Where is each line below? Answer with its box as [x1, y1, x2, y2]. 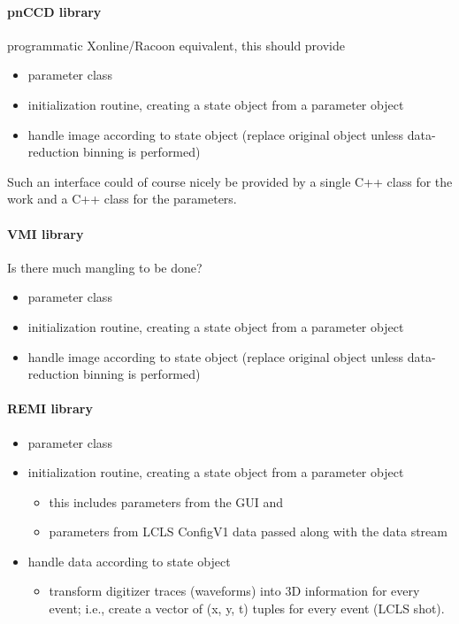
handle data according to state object [27, 551, 231, 570]
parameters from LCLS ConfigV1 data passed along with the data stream [49, 522, 448, 541]
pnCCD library [7, 2, 102, 20]
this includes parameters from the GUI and [49, 492, 284, 511]
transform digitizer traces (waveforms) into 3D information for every [49, 582, 420, 600]
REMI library [7, 399, 93, 418]
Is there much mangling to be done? [7, 258, 203, 276]
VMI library [7, 224, 84, 243]
